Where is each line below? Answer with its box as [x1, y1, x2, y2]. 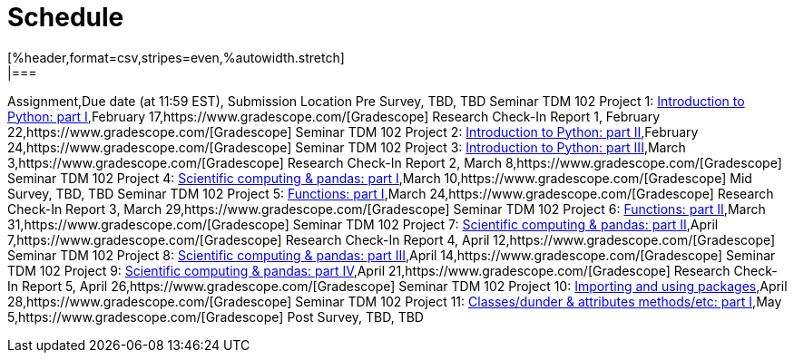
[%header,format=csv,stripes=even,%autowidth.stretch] [7, 49, 345, 65]
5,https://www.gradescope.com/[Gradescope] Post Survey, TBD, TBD [7, 308, 424, 325]
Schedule [7, 2, 124, 33]
